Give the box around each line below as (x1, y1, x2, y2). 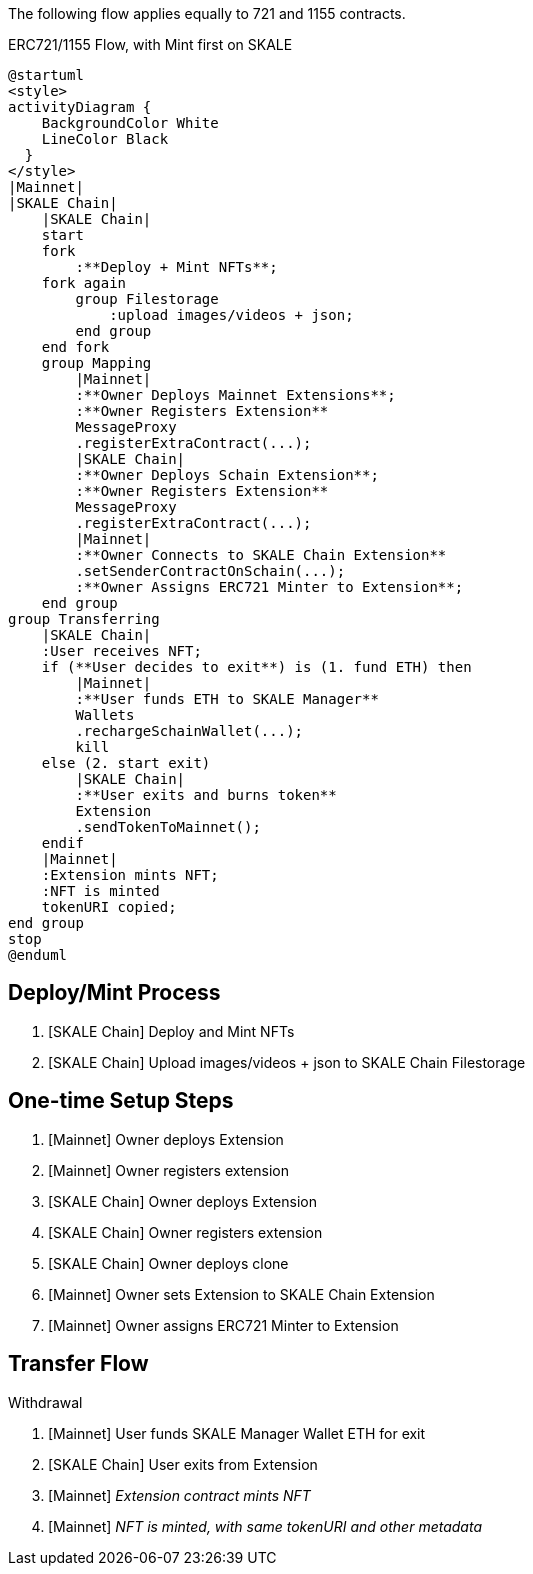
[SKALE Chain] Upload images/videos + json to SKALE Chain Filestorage (48, 1053, 526, 1071)
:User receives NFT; (41, 643, 202, 659)
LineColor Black (41, 131, 169, 147)
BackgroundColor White (41, 115, 219, 131)
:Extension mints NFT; (41, 867, 219, 883)
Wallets (75, 707, 135, 723)
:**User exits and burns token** (75, 787, 337, 803)
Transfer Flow (8, 1351, 149, 1377)
